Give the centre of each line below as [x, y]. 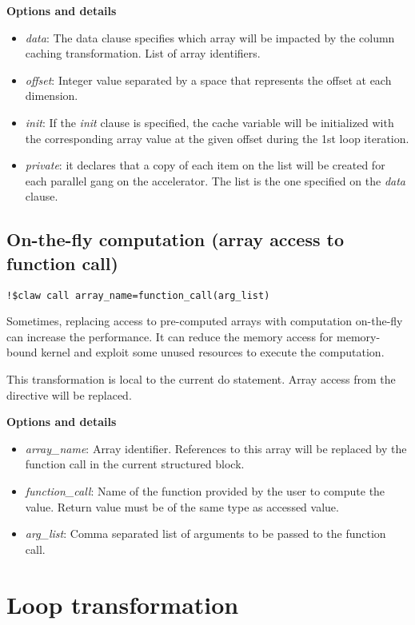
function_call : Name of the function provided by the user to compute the [205, 490]
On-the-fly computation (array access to [175, 239]
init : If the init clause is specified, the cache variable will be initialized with [209, 122]
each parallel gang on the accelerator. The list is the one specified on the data [215, 180]
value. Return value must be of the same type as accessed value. [182, 506]
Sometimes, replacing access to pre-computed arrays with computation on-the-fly [205, 321]
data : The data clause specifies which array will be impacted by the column [210, 37]
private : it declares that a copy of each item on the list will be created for [205, 165]
